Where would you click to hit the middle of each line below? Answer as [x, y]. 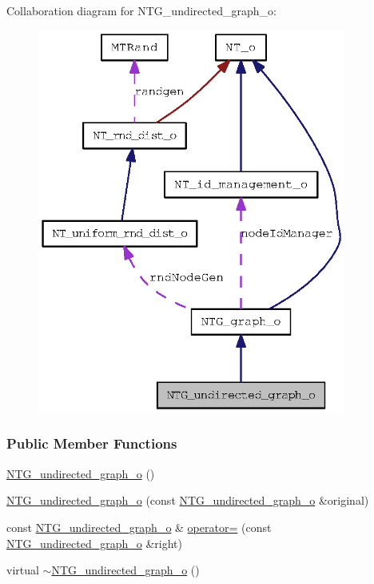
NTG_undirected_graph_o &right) [94, 543]
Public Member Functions [92, 443]
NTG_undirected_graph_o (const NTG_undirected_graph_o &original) [188, 500]
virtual [23, 570]
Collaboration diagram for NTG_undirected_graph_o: [141, 10]
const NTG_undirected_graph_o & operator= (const [139, 527]
